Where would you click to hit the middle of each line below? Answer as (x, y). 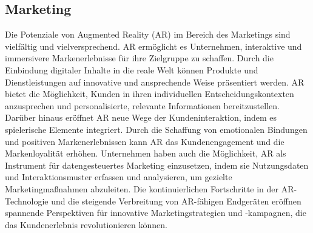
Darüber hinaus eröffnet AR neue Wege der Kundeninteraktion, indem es (141, 117)
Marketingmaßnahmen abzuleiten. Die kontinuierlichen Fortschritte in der (142, 188)
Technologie (27, 201)
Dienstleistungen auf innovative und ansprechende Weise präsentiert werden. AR (155, 82)
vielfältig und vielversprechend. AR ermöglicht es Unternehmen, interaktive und (153, 46)
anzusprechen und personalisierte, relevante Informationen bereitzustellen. (142, 105)
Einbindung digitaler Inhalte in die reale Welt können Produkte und (132, 69)
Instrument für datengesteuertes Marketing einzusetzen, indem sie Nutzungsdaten (157, 165)
